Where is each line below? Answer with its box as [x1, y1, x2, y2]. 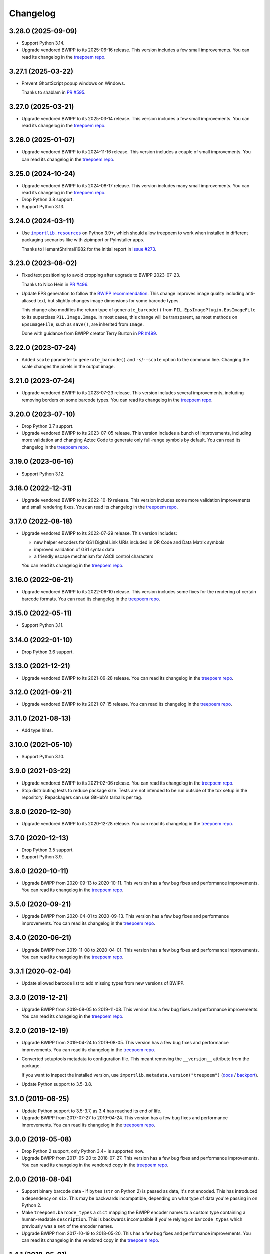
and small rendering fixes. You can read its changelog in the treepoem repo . [21, 504, 178, 510]
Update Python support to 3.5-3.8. [21, 1081, 92, 1087]
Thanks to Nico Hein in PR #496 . [21, 281, 89, 287]
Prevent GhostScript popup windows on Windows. [21, 80, 125, 86]
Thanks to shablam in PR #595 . [21, 89, 86, 95]
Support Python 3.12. [21, 471, 65, 477]
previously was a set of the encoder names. [21, 1223, 113, 1229]
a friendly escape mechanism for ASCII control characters [34, 553, 154, 559]
